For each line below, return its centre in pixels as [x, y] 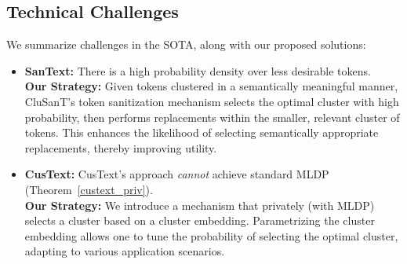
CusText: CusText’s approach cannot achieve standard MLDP [177, 174]
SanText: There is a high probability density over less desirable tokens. [198, 70]
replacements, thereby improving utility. [121, 147]
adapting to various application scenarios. [125, 251]
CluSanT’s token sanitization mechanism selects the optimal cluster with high [212, 101]
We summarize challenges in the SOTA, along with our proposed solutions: [186, 44]
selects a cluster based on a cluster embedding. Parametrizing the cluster [200, 220]
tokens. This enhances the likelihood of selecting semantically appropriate [202, 132]
